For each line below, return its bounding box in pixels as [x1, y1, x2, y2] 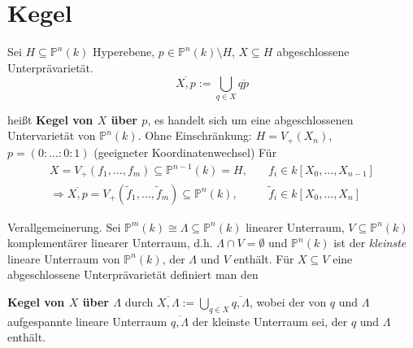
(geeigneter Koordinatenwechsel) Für [93, 143, 277, 160]
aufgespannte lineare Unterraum [7, 312, 167, 329]
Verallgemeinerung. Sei [7, 218, 121, 235]
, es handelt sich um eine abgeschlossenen [147, 111, 354, 128]
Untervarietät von [7, 127, 96, 144]
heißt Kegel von [7, 111, 93, 128]
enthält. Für [233, 250, 294, 267]
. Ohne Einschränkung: [137, 127, 252, 144]
